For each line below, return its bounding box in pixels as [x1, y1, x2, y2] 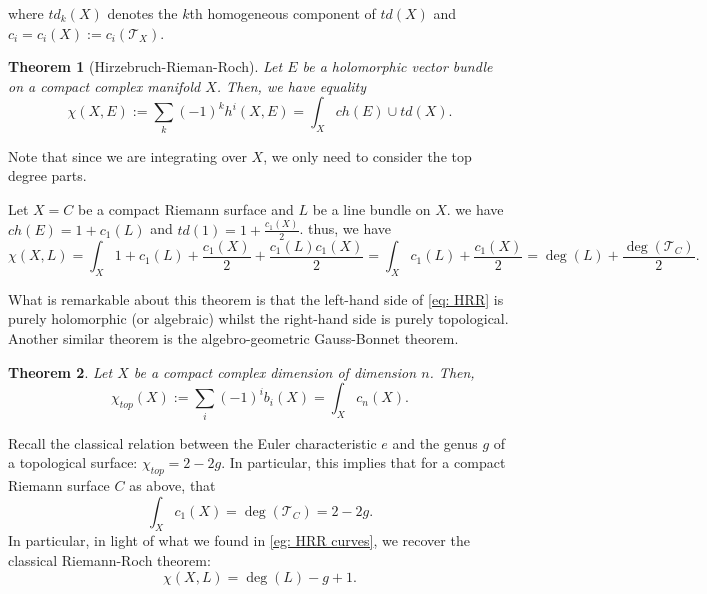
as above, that [129, 474, 216, 495]
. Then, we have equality [216, 75, 367, 96]
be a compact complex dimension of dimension [133, 361, 417, 382]
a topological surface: [8, 452, 138, 473]
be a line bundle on [312, 198, 431, 219]
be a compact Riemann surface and [78, 198, 294, 219]
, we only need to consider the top [263, 145, 472, 166]
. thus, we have [299, 218, 391, 239]
